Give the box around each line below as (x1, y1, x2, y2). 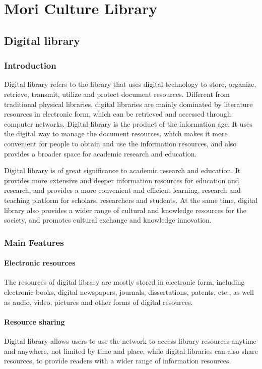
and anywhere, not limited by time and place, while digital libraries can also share (4, 345, 258, 356)
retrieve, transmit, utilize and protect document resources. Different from (4, 88, 230, 99)
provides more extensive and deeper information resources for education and (4, 175, 239, 185)
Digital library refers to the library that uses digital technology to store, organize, (4, 79, 256, 89)
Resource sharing (4, 316, 65, 327)
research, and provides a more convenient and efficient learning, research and (4, 185, 241, 195)
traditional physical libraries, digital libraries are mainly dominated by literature (4, 98, 253, 109)
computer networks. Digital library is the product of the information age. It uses (4, 118, 252, 129)
